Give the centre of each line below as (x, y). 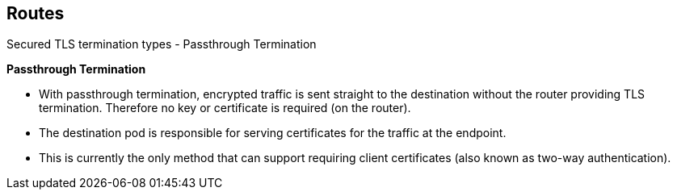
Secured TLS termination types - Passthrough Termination (162, 44)
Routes (36, 13)
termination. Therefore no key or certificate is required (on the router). (225, 108)
